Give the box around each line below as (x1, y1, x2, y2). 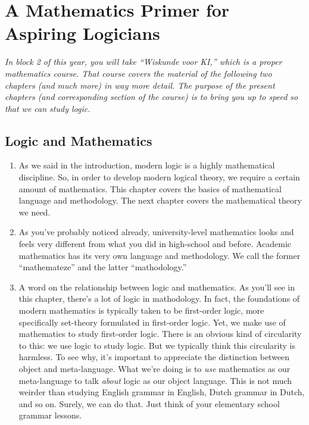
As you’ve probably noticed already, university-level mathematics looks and (18, 226, 294, 238)
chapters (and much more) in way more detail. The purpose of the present (5, 79, 275, 91)
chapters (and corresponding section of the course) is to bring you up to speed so (5, 90, 298, 103)
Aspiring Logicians (5, 21, 160, 45)
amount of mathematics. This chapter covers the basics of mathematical (18, 182, 282, 195)
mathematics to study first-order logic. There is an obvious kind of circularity (18, 327, 302, 340)
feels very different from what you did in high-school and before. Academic (18, 237, 292, 250)
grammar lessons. (18, 409, 82, 421)
